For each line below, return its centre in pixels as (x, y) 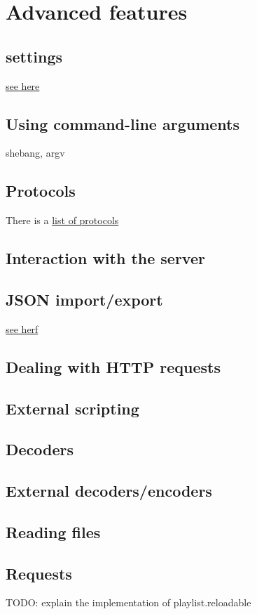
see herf (22, 328)
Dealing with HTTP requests (113, 366)
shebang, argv (35, 153)
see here (23, 85)
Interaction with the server (105, 258)
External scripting (72, 408)
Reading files (53, 531)
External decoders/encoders (109, 491)
